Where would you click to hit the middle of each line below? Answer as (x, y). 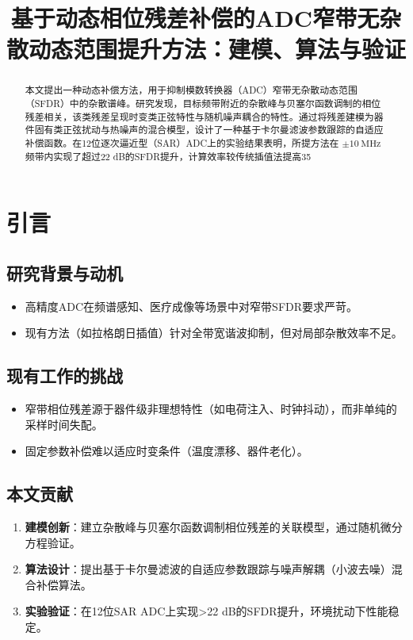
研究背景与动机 (65, 272)
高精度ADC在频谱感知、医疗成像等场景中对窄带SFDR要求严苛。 (191, 306)
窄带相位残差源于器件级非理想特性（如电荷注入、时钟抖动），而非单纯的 (211, 409)
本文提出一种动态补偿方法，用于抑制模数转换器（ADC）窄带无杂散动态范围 (191, 90)
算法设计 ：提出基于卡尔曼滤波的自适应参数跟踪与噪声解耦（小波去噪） (208, 569)
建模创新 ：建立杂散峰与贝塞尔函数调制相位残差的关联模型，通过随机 (203, 527)
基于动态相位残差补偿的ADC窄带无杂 (206, 18)
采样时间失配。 (64, 424)
